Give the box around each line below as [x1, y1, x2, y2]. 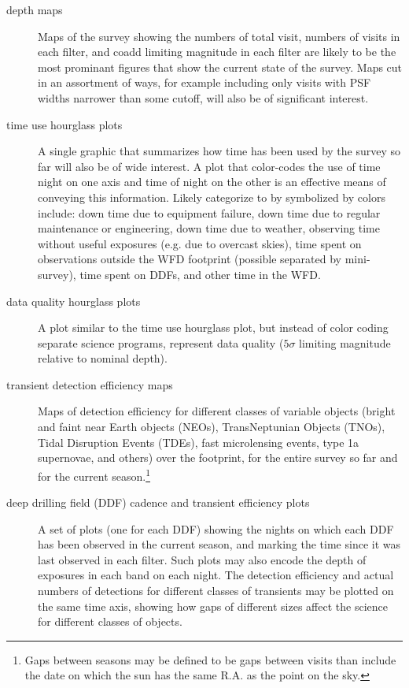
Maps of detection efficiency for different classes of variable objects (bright [38, 403, 396, 419]
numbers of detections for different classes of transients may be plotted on [38, 582, 394, 599]
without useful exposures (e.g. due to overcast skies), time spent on [38, 235, 362, 251]
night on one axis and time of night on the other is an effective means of [38, 173, 386, 190]
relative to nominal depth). [38, 350, 168, 366]
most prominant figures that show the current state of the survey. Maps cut [38, 58, 403, 75]
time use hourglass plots [6, 116, 123, 132]
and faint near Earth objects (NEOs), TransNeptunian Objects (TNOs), [38, 418, 385, 435]
